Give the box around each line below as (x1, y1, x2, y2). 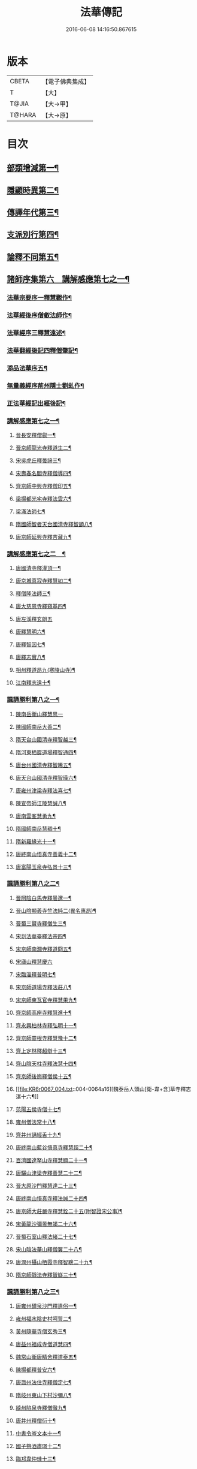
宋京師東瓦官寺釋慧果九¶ (15, 996, 77, 1003)
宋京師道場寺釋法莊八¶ (15, 984, 72, 991)
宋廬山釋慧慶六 (15, 958, 53, 965)
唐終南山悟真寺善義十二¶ (15, 850, 77, 858)
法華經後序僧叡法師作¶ (7, 311, 72, 319)
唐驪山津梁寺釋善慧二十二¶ (15, 1169, 83, 1177)
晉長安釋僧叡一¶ (15, 431, 56, 438)
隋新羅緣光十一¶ (15, 837, 56, 845)
